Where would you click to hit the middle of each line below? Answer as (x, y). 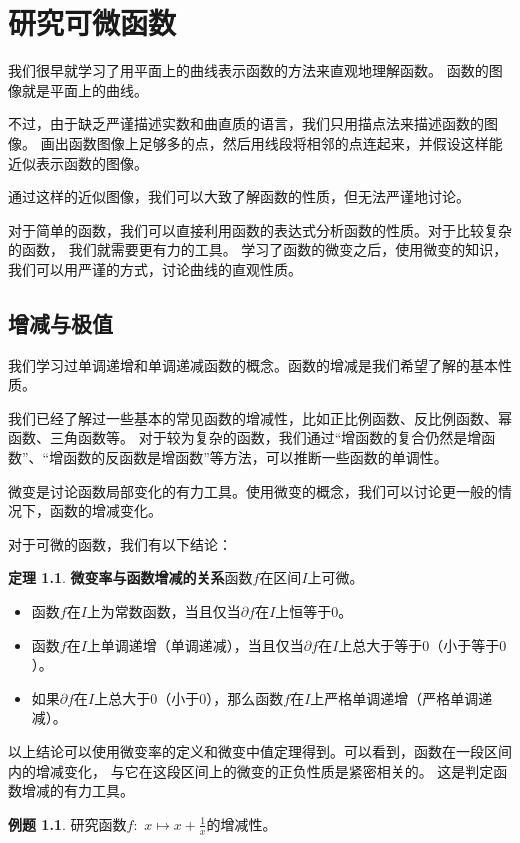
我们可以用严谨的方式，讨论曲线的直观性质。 (155, 268)
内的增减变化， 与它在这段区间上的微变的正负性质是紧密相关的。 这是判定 (251, 770)
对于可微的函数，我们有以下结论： (120, 543)
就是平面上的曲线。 (84, 89)
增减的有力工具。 (77, 790)
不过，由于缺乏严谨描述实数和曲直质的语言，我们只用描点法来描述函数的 (246, 123)
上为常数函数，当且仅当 (163, 611)
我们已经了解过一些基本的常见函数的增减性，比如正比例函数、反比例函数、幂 (260, 417)
